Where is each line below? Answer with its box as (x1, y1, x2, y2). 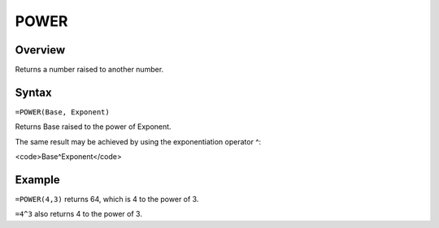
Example (15, 173, 60, 187)
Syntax (15, 85, 52, 99)
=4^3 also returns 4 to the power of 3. (15, 209, 142, 219)
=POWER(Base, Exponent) (15, 107, 110, 117)
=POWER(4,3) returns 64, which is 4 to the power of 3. (15, 195, 199, 204)
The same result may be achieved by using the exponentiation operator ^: (15, 136, 262, 146)
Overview (15, 43, 66, 57)
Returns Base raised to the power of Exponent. (15, 122, 172, 131)
